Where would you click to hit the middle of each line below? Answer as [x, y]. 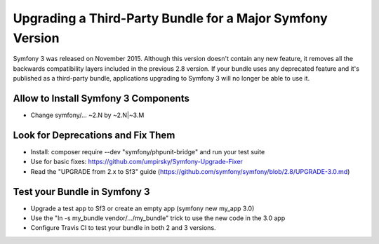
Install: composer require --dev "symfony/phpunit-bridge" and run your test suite [148, 151]
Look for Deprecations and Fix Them [94, 135]
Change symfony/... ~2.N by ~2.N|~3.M [87, 115]
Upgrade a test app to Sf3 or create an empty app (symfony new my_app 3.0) [142, 208]
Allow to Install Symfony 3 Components [101, 98]
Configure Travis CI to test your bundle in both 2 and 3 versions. [124, 228]
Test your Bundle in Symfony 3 [81, 192]
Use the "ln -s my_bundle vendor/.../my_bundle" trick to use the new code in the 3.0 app [158, 218]
